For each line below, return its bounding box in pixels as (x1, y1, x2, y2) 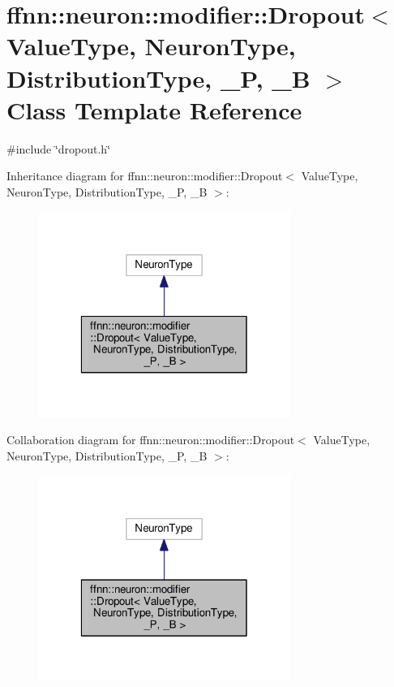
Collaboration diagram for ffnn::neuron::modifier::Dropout (6, 431, 295, 448)
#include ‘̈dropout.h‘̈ (6, 140, 111, 157)
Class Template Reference (6, 93, 302, 126)
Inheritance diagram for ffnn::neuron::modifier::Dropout (6, 167, 283, 184)
